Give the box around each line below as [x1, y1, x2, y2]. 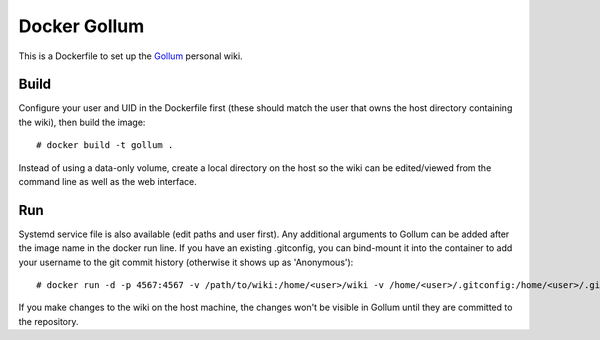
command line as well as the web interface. [18, 176, 197, 188]
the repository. [18, 315, 79, 327]
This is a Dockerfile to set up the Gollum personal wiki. [18, 50, 244, 62]
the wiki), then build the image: [18, 116, 146, 128]
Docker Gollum [18, 15, 145, 37]
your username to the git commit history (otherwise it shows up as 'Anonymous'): [18, 256, 354, 268]
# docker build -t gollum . [36, 140, 174, 151]
